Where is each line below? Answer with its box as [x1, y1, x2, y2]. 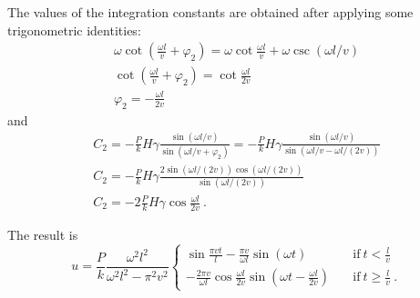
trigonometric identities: [7, 20, 141, 39]
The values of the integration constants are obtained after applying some [7, 3, 414, 21]
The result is [7, 224, 78, 243]
